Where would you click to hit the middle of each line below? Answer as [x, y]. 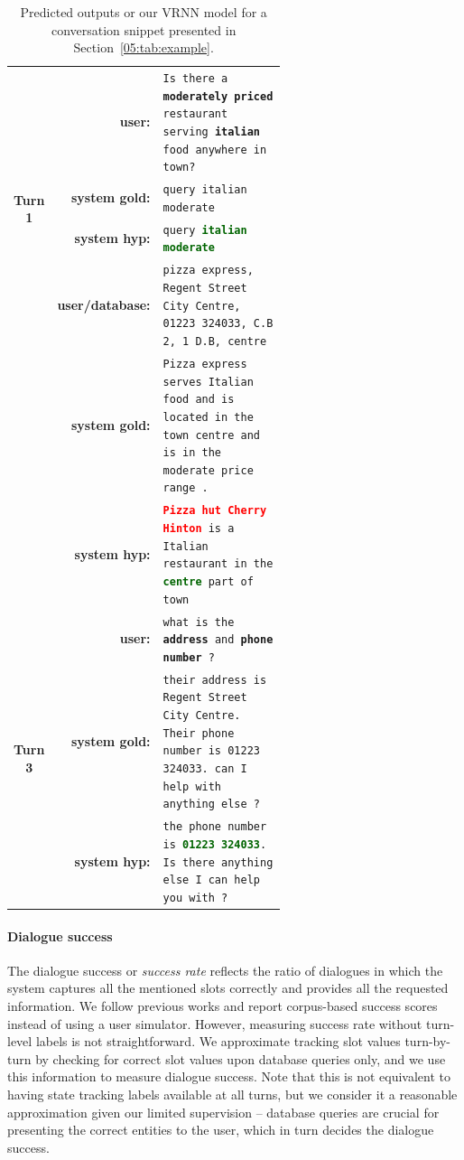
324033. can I [205, 769]
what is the [199, 622]
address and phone [218, 640]
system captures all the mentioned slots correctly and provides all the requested [228, 988]
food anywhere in [215, 150]
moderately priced [218, 96]
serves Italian [208, 382]
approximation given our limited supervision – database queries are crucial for [223, 1112]
